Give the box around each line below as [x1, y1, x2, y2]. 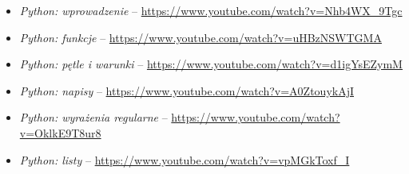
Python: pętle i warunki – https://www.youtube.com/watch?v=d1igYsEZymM [19, 56, 403, 72]
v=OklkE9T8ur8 [19, 124, 101, 141]
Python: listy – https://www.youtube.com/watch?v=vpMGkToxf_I [19, 151, 350, 168]
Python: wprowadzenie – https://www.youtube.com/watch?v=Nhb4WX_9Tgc [19, 2, 403, 18]
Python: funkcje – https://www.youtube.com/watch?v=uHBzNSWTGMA [19, 29, 382, 45]
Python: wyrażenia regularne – [19, 109, 168, 126]
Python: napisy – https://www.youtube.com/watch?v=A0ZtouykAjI [19, 82, 354, 99]
